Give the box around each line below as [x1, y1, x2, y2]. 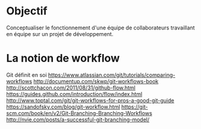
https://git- [121, 103, 149, 110]
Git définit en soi [6, 71, 47, 79]
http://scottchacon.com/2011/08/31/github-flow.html [6, 84, 136, 91]
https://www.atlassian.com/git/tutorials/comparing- [48, 71, 176, 79]
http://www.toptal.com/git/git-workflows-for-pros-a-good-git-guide [6, 97, 175, 104]
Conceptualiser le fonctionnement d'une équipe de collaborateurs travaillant [6, 24, 195, 31]
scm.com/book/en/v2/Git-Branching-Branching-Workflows [6, 109, 152, 116]
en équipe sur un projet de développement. [6, 30, 114, 37]
